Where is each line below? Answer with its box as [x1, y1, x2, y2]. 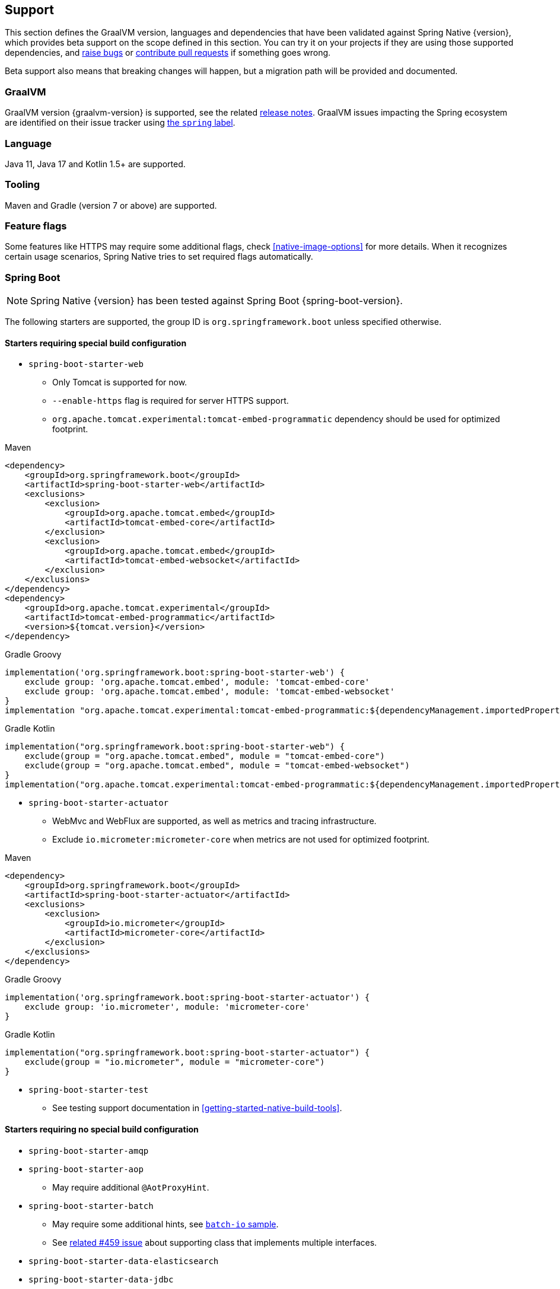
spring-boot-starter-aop [28, 1164, 144, 1174]
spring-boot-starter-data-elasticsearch [28, 1256, 219, 1266]
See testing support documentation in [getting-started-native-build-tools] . [52, 1103, 342, 1113]
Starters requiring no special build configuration [5, 1124, 199, 1134]
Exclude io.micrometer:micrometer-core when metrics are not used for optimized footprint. [52, 834, 429, 845]
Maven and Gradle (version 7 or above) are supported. [5, 200, 217, 210]
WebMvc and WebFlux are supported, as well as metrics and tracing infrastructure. [52, 816, 377, 827]
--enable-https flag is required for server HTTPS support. [52, 395, 289, 406]
